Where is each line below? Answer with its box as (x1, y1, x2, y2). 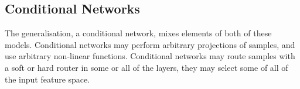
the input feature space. (5, 73, 90, 85)
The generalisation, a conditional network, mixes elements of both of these (5, 27, 272, 39)
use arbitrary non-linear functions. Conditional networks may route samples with (5, 50, 295, 62)
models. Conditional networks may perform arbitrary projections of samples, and (5, 38, 295, 50)
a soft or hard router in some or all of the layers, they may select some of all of (5, 61, 288, 73)
